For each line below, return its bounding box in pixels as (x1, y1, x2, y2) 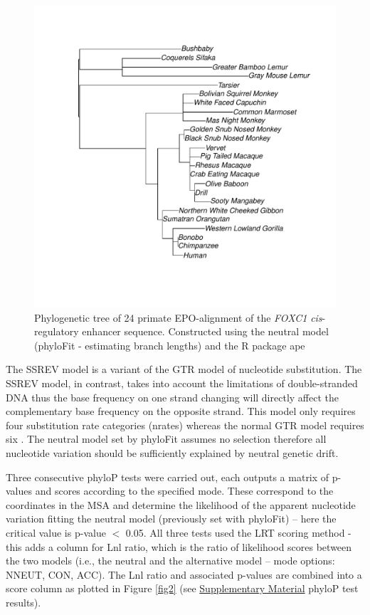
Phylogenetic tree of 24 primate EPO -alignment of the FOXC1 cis (34, 310, 322, 325)
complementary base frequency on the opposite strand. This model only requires (6, 404, 356, 419)
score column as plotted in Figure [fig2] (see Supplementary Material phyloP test (6, 581, 359, 596)
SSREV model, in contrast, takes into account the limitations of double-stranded (6, 375, 358, 390)
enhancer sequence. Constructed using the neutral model (82, 324, 329, 339)
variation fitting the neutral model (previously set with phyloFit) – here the (6, 511, 337, 526)
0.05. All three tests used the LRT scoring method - (125, 525, 351, 540)
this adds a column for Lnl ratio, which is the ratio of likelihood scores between (6, 539, 352, 554)
